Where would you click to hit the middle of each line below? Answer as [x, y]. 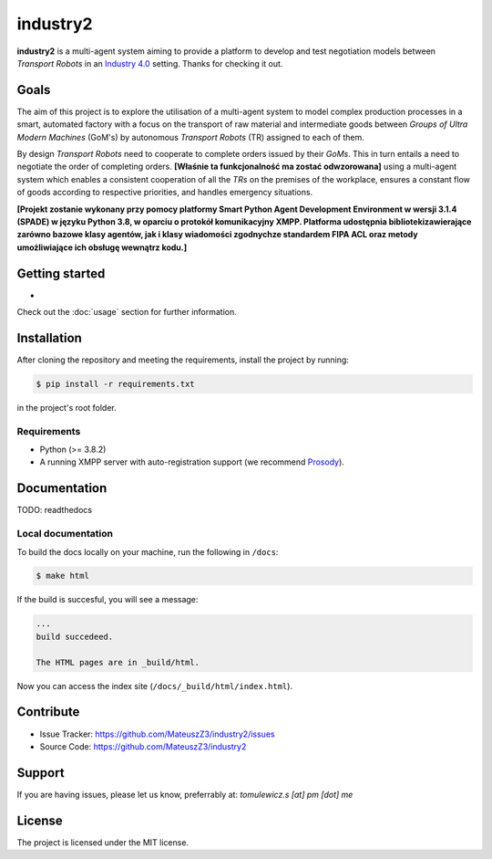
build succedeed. [75, 636]
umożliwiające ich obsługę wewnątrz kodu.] [102, 247]
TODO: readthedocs [55, 510]
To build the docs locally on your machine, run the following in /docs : [148, 551]
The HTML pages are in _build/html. [118, 662]
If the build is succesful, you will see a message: [108, 600]
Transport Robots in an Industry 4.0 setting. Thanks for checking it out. [150, 63]
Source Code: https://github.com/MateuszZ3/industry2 [143, 746]
